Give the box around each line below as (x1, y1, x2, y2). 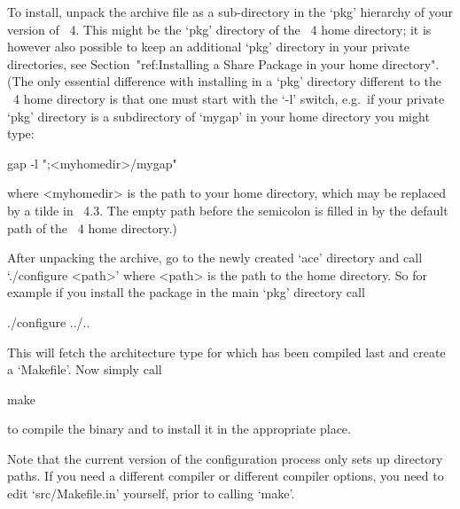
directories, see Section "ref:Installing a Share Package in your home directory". (7, 54, 440, 73)
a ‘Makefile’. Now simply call (7, 360, 162, 379)
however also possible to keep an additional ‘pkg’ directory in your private (7, 37, 409, 56)
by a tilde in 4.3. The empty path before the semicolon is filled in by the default (7, 200, 448, 219)
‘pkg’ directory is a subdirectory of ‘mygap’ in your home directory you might (7, 106, 430, 125)
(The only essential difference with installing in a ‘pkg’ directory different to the (7, 72, 441, 90)
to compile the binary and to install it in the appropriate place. (7, 419, 351, 438)
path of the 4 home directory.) (7, 218, 177, 237)
